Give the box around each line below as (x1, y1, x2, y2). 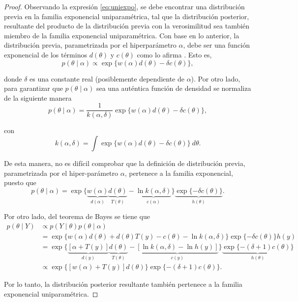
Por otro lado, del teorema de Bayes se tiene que (4, 211, 150, 221)
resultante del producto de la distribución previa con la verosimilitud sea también (4, 21, 250, 31)
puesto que (4, 177, 36, 188)
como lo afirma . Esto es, (137, 49, 212, 59)
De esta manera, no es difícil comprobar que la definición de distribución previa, (4, 158, 245, 168)
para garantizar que (4, 83, 63, 93)
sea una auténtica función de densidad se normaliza (96, 83, 251, 93)
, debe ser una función (183, 40, 250, 50)
